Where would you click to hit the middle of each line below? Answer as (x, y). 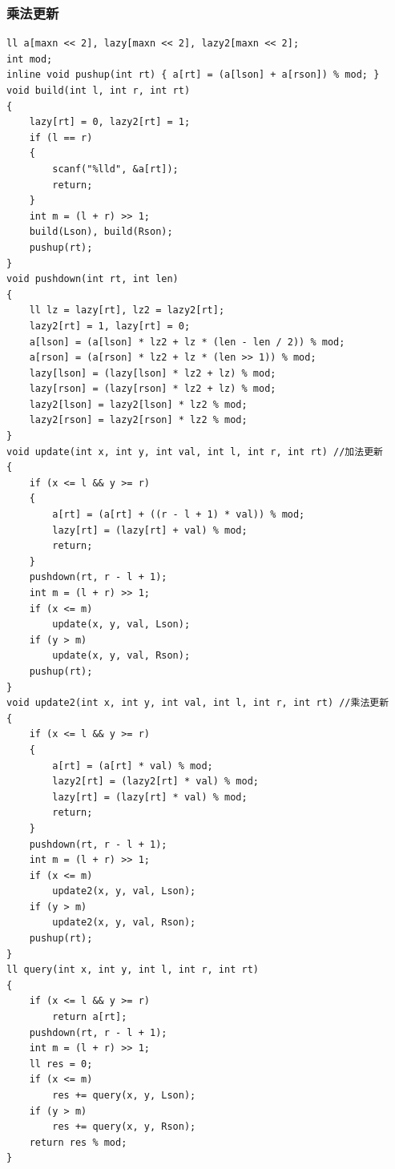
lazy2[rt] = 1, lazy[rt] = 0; (110, 326)
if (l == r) (61, 137)
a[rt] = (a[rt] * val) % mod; (133, 766)
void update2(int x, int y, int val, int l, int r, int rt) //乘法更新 (198, 703)
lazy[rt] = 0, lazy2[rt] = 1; (110, 122)
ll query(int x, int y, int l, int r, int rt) (133, 970)
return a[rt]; (90, 1017)
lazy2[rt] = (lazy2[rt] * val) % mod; (155, 782)
